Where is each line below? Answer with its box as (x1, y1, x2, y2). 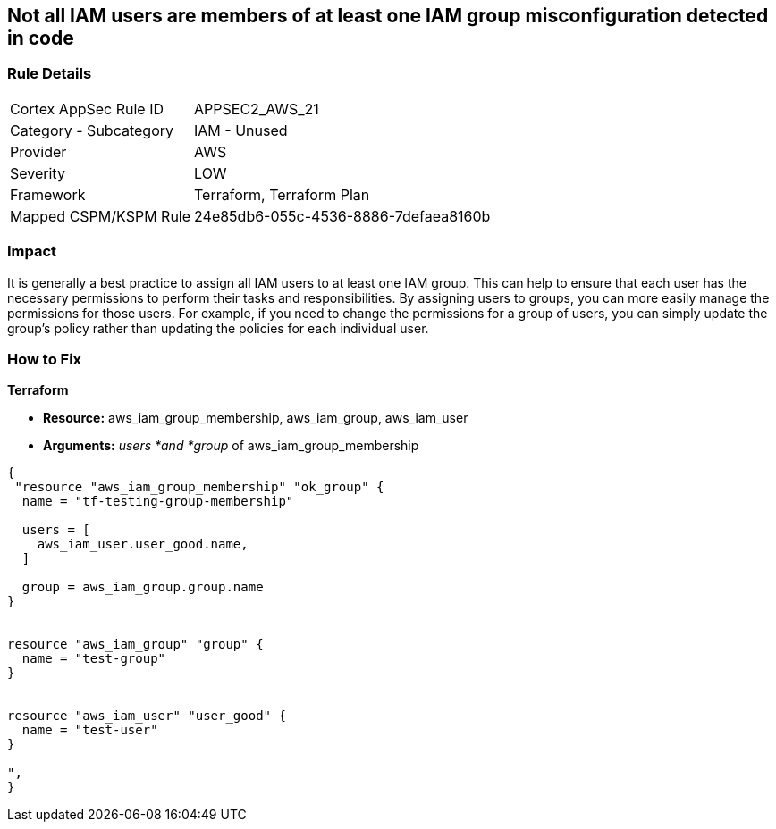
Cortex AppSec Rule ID (10, 99, 164, 118)
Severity (10, 163, 65, 182)
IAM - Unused (194, 121, 288, 139)
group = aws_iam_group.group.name (21, 580, 264, 595)
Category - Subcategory (10, 121, 173, 139)
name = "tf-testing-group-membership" (21, 494, 294, 509)
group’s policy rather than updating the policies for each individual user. (7, 320, 429, 336)
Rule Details (7, 64, 92, 83)
